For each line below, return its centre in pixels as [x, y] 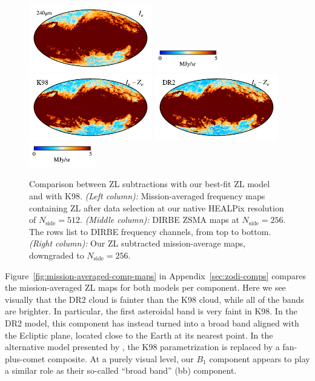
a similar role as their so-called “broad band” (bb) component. [121, 370]
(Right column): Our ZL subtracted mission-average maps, [138, 243]
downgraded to [57, 255]
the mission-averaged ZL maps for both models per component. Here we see [145, 287]
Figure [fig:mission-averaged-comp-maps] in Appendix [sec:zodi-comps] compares [156, 275]
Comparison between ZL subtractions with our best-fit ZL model [150, 184]
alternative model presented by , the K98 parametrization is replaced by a [142, 347]
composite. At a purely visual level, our [121, 358]
